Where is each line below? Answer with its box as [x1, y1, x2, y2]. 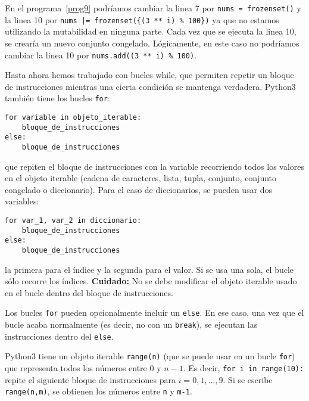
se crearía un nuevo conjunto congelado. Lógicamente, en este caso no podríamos [5, 36, 299, 49]
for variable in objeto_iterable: [5, 113, 142, 122]
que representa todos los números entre [5, 362, 147, 374]
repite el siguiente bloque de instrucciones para [5, 373, 176, 386]
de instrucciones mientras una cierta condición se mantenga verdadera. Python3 [5, 80, 296, 92]
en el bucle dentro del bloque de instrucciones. [5, 286, 173, 299]
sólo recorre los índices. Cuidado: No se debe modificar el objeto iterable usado [5, 275, 297, 287]
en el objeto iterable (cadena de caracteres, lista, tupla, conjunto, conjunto [5, 172, 277, 184]
